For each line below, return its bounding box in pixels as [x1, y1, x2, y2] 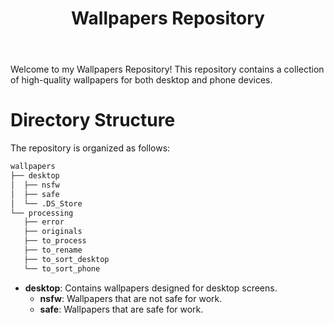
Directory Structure [10, 109, 176, 132]
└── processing [10, 208, 74, 218]
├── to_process [23, 236, 87, 246]
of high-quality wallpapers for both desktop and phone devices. [10, 74, 273, 86]
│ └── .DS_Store [10, 198, 83, 209]
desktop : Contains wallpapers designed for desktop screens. [24, 282, 278, 294]
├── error [23, 217, 65, 227]
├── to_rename [23, 245, 83, 255]
